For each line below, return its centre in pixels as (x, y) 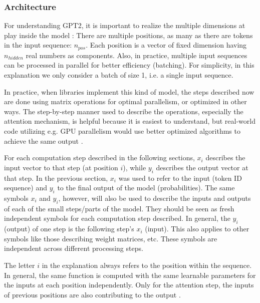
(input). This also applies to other (197, 229)
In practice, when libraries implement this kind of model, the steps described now (129, 91)
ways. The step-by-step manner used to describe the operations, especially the (124, 111)
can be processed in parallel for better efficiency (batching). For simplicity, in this (129, 65)
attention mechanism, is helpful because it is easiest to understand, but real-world (130, 121)
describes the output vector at (202, 167)
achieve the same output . (44, 140)
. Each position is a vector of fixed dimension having (166, 45)
